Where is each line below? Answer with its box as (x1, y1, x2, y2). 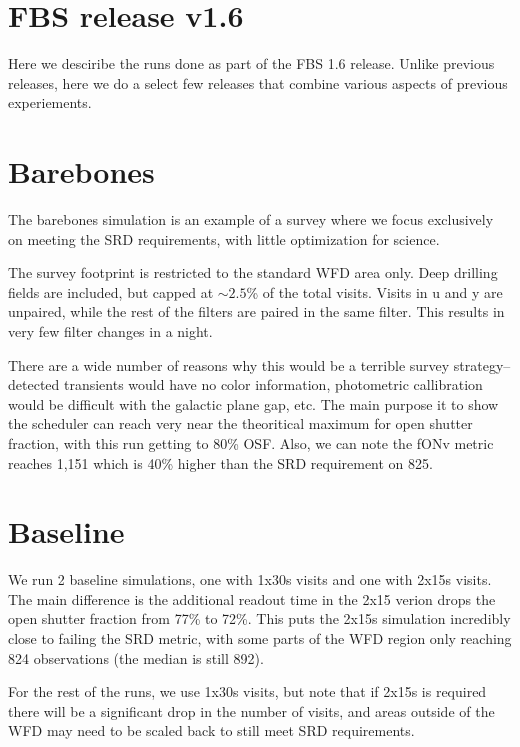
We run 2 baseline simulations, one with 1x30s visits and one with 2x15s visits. (8, 569, 492, 590)
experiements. (8, 92, 92, 113)
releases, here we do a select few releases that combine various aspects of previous (8, 72, 508, 93)
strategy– (453, 354, 511, 375)
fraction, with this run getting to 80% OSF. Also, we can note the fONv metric (8, 432, 494, 453)
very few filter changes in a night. (8, 321, 213, 341)
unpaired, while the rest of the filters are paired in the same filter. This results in (8, 301, 505, 322)
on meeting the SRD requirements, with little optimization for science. (8, 228, 440, 249)
